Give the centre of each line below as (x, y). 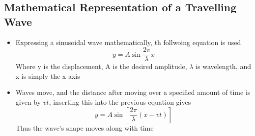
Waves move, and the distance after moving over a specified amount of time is (133, 92)
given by (28, 102)
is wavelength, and (223, 66)
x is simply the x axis (48, 76)
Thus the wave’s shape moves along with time (85, 127)
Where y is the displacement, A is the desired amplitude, (101, 66)
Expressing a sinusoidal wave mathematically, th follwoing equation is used (128, 42)
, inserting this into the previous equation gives (120, 102)
